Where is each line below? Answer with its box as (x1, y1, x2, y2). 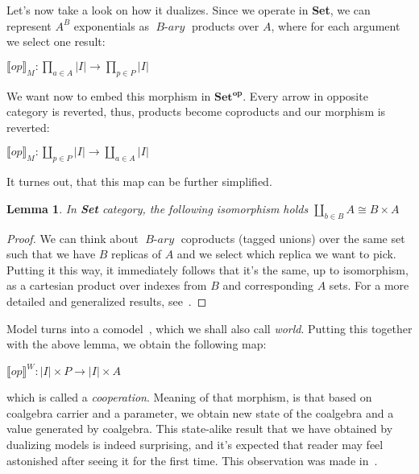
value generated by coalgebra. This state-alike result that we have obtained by (6, 420, 393, 437)
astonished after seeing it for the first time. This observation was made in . (6, 451, 378, 468)
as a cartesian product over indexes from (6, 277, 207, 294)
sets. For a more (329, 277, 409, 294)
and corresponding (222, 277, 314, 294)
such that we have (6, 245, 96, 262)
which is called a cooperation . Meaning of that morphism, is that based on (6, 389, 372, 406)
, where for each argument (271, 17, 400, 34)
